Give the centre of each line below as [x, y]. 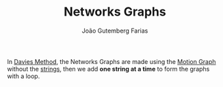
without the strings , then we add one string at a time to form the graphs [108, 69]
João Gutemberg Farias [115, 31]
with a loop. [24, 76]
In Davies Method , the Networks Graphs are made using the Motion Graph [112, 61]
